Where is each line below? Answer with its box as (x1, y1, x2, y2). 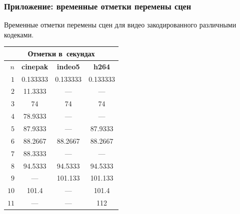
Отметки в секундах (27, 48, 95, 58)
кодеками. (4, 29, 34, 39)
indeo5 (56, 61, 80, 71)
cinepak (21, 61, 48, 71)
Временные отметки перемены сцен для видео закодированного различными (4, 19, 236, 30)
